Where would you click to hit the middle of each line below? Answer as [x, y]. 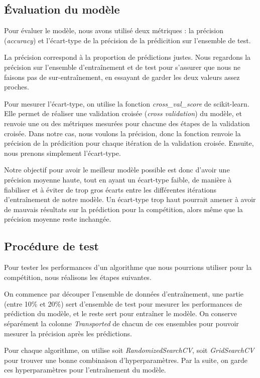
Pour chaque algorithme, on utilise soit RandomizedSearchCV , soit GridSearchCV [129, 350]
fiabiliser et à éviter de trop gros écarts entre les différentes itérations [110, 189]
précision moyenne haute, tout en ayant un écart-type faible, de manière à [118, 179]
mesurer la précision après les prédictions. [68, 333]
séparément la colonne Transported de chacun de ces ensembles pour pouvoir [121, 323]
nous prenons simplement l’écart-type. [62, 153]
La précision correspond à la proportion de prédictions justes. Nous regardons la [127, 57]
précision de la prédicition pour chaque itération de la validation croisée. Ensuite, [129, 143]
